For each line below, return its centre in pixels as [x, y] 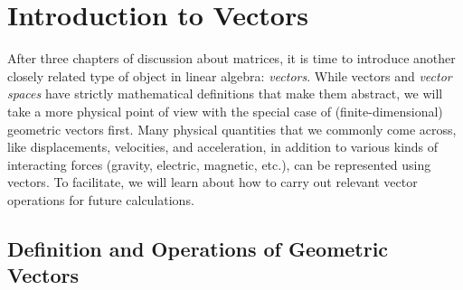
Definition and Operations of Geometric [198, 248]
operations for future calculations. [101, 199]
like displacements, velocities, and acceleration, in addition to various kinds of [223, 147]
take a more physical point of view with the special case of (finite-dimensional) [225, 111]
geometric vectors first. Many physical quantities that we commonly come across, [232, 129]
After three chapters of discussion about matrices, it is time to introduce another [231, 58]
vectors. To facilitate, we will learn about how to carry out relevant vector [213, 182]
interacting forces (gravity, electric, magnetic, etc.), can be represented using [219, 164]
